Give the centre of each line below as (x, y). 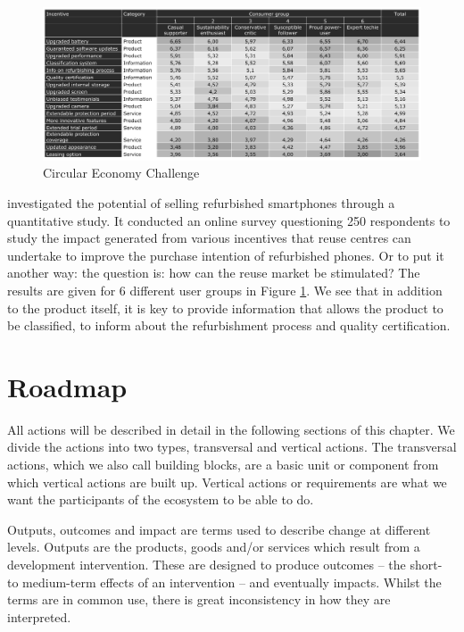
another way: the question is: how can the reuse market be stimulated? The (214, 273)
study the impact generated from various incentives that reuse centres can (209, 238)
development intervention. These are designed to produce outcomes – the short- (225, 565)
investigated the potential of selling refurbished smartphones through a (201, 203)
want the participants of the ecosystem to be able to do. (161, 499)
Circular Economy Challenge (121, 173)
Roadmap (67, 386)
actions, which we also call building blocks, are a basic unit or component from (223, 465)
